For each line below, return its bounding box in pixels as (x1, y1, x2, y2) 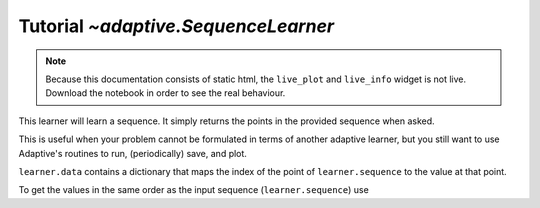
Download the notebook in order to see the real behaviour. (45, 87, 286, 99)
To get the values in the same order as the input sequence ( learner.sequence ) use (18, 184, 369, 196)
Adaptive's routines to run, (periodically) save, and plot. (18, 147, 247, 159)
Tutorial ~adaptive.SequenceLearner (18, 15, 335, 37)
